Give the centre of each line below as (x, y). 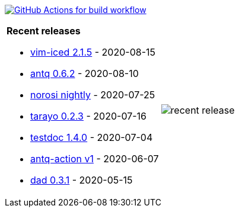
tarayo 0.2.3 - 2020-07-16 (89, 116)
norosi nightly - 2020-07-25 (93, 95)
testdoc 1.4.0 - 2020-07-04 (92, 137)
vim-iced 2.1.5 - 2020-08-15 (93, 52)
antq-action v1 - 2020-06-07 (95, 159)
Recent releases (44, 31)
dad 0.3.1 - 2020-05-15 (82, 180)
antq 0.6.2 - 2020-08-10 (85, 73)
